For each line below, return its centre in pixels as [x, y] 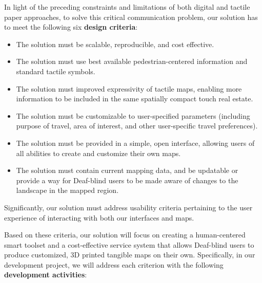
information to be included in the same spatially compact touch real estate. [135, 99]
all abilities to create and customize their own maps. [98, 153]
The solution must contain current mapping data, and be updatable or [127, 170]
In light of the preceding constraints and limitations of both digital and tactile [127, 7]
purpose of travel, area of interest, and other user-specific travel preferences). [137, 126]
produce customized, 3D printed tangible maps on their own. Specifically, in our [130, 255]
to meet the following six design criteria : [71, 27]
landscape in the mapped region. [67, 190]
